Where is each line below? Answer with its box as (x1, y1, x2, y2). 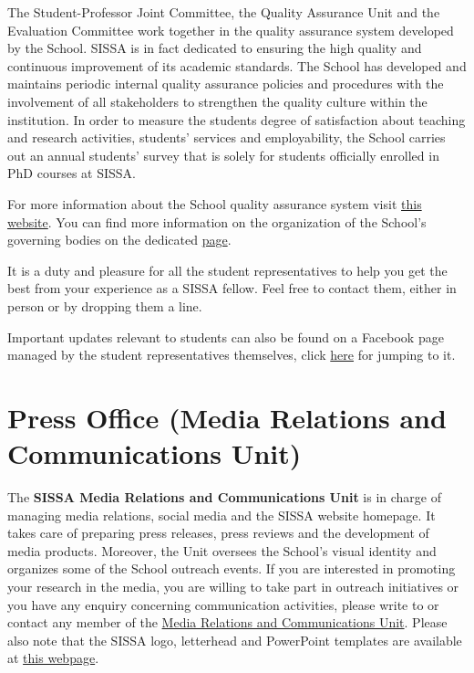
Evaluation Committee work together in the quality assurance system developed (7, 20, 454, 39)
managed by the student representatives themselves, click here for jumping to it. (7, 345, 456, 364)
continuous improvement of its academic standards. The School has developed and (7, 56, 467, 75)
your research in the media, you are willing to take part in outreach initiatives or (7, 576, 459, 595)
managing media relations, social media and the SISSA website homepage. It (7, 505, 436, 524)
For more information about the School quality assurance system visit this (7, 194, 422, 213)
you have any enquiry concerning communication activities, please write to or (7, 594, 439, 614)
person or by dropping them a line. (7, 296, 202, 315)
